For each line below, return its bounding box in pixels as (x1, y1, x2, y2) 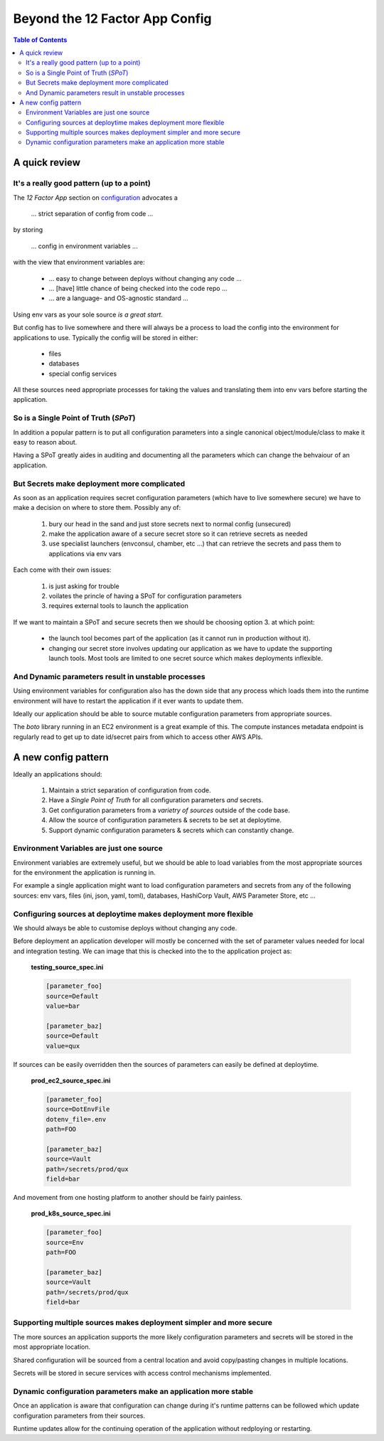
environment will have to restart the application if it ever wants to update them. (13, 696, 244, 705)
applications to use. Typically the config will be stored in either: (13, 333, 198, 341)
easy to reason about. (13, 438, 78, 446)
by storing (13, 225, 43, 234)
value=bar (46, 1001, 80, 1010)
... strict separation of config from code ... (31, 210, 154, 218)
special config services (48, 369, 117, 378)
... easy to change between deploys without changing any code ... (48, 274, 242, 282)
